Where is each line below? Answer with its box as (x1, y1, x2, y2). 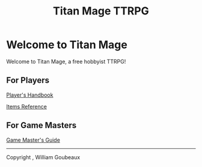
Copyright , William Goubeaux (6, 153, 81, 160)
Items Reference (6, 103, 47, 110)
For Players (6, 75, 50, 85)
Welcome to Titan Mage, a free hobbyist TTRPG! (6, 58, 126, 65)
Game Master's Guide (6, 136, 60, 144)
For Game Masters (6, 120, 77, 130)
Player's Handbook (6, 91, 54, 99)
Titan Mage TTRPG (53, 4, 149, 18)
